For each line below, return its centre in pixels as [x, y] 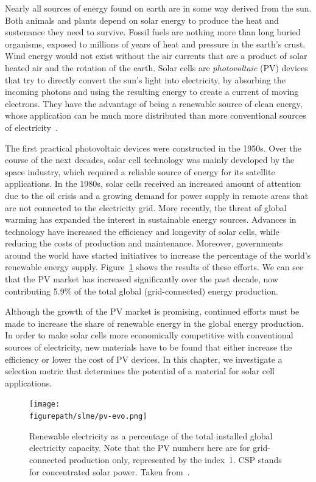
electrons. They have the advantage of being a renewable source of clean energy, [154, 103]
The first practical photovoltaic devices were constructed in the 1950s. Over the [153, 148]
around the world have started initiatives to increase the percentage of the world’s [158, 255]
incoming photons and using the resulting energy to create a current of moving [152, 92]
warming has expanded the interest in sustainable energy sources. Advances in [151, 219]
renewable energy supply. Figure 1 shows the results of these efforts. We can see [154, 267]
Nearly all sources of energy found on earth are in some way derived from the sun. [158, 8]
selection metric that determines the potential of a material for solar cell [140, 371]
